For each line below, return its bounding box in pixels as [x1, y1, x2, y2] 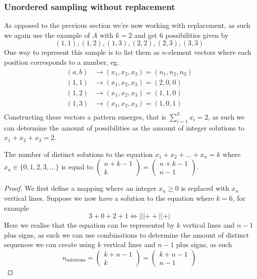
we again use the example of [4, 29, 90, 40]
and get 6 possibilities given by [134, 29, 229, 40]
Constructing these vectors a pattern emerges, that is [4, 111, 166, 122]
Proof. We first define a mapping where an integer [4, 183, 156, 193]
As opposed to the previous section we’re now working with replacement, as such [4, 20, 251, 30]
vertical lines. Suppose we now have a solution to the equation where [4, 192, 214, 203]
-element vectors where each [166, 47, 252, 57]
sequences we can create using [4, 239, 95, 250]
